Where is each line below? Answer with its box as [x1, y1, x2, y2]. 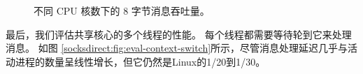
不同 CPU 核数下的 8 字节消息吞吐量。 [34, 3, 210, 17]
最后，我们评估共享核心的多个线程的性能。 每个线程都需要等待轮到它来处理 [6, 27, 352, 41]
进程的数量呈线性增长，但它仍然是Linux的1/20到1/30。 [15, 54, 266, 68]
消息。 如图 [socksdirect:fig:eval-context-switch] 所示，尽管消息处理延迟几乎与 [6, 40, 348, 55]
